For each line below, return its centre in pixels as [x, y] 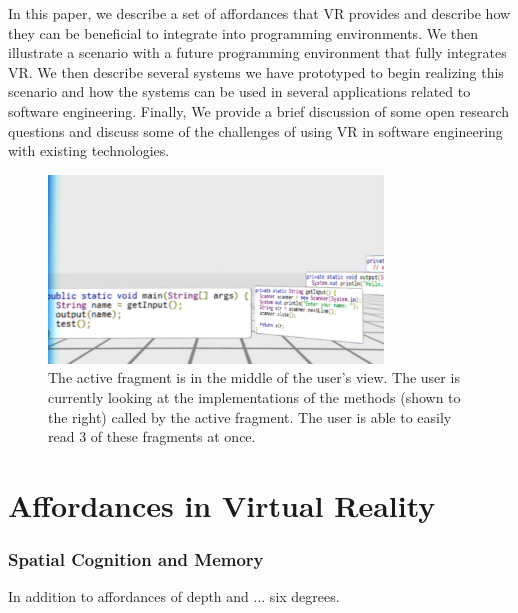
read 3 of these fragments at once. [152, 436]
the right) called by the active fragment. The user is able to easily [250, 416]
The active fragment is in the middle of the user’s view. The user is [254, 377]
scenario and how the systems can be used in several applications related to [239, 91]
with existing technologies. [89, 150]
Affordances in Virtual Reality [222, 504]
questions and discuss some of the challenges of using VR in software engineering [255, 130]
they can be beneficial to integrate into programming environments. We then [243, 32]
